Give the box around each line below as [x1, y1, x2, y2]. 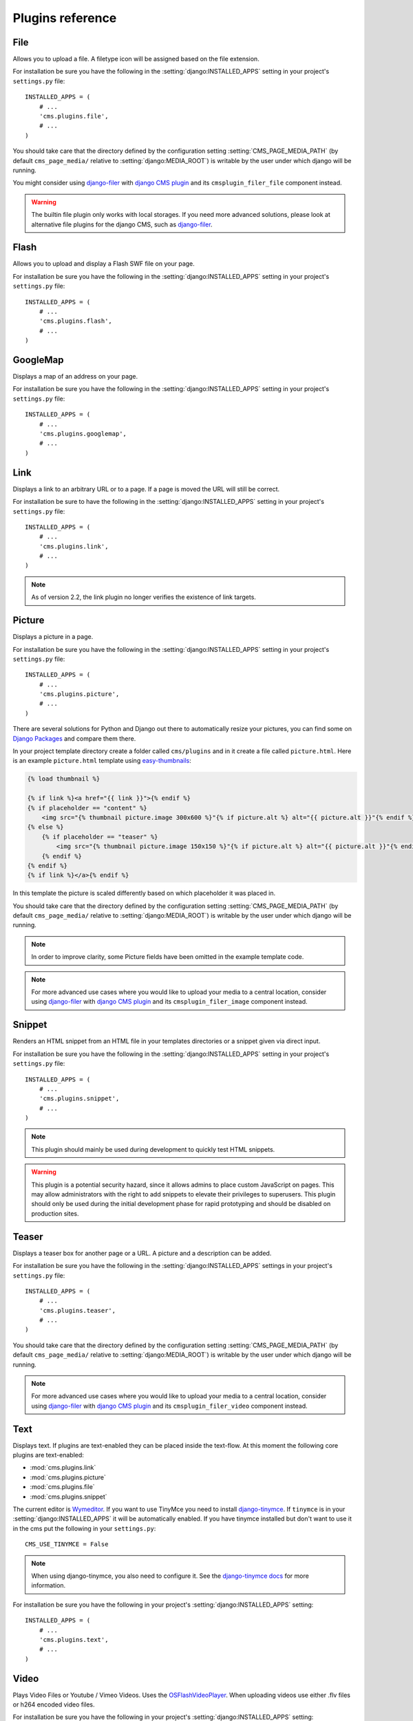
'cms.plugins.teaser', [39, 1307, 116, 1314]
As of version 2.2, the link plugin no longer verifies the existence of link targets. [31, 593, 256, 602]
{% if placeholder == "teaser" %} [41, 833, 158, 841]
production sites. [31, 1209, 79, 1218]
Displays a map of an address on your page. [12, 372, 138, 381]
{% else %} [27, 823, 64, 831]
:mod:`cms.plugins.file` [30, 1483, 96, 1491]
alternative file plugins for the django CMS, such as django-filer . [31, 220, 213, 229]
